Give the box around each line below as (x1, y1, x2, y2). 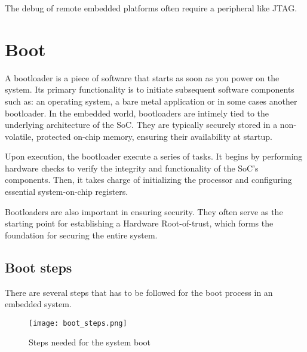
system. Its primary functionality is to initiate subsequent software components (5, 83, 294, 96)
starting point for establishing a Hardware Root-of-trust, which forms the (5, 217, 274, 229)
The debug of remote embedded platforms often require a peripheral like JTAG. (5, 2, 297, 14)
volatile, (5, 130, 34, 142)
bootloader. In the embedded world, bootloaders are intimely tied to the (5, 106, 269, 119)
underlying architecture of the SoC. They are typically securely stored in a (5, 118, 278, 131)
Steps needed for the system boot (29, 336, 151, 348)
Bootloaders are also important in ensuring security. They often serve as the (5, 205, 283, 218)
